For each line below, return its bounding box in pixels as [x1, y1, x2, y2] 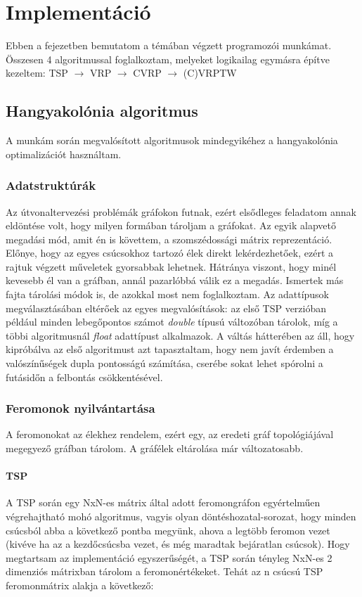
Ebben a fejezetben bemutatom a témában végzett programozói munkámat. [6, 38, 332, 53]
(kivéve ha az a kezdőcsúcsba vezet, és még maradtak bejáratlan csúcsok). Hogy [6, 537, 350, 551]
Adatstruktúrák [6, 176, 96, 194]
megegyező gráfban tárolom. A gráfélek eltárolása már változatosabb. [6, 441, 304, 456]
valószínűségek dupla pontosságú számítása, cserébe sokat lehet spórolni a [6, 356, 323, 371]
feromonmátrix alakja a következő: [6, 578, 154, 592]
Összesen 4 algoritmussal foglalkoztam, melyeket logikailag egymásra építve [6, 51, 330, 66]
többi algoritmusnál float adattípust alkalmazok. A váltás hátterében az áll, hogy [6, 328, 355, 342]
